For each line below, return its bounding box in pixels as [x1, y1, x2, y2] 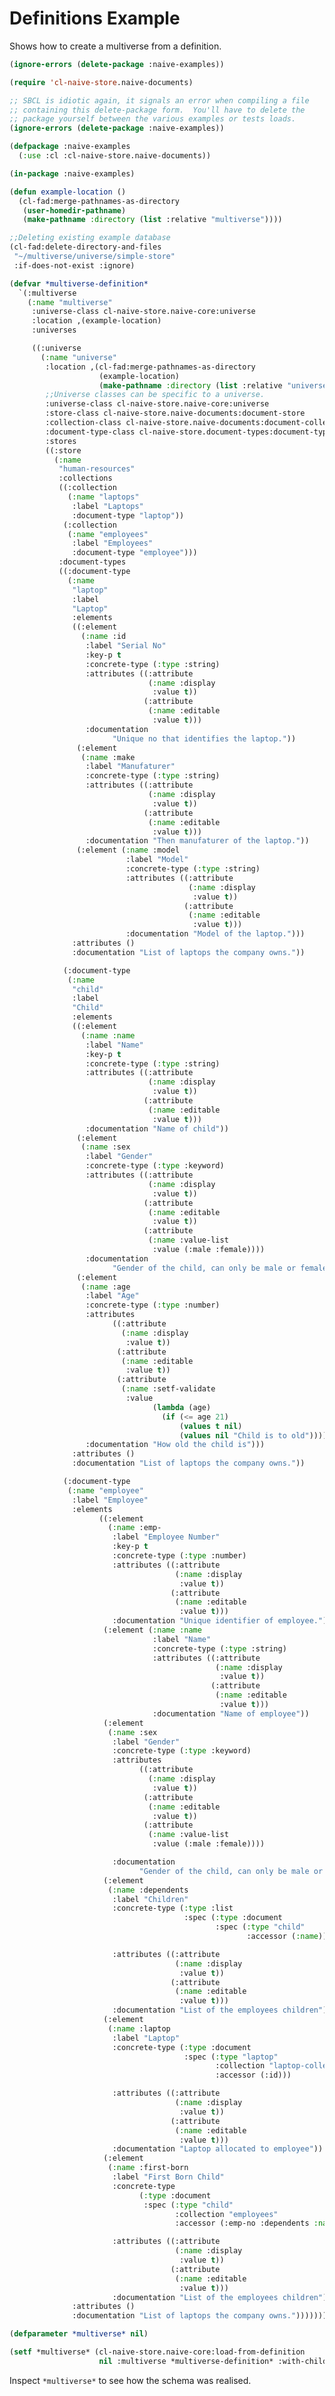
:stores [45, 436, 77, 446]
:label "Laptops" [72, 501, 144, 511]
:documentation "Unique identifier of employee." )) [112, 1616, 332, 1626]
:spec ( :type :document [183, 1913, 283, 1923]
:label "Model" [125, 855, 189, 865]
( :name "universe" [40, 352, 117, 362]
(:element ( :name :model [76, 845, 181, 856]
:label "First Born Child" [112, 2172, 225, 2182]
